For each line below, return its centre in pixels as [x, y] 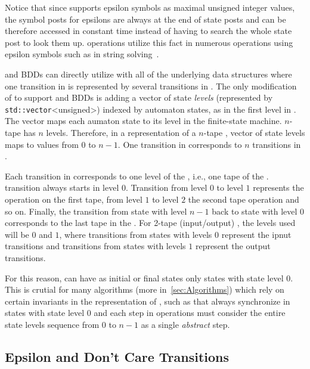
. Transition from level [167, 187]
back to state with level [255, 211]
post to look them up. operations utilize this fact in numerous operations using [149, 42]
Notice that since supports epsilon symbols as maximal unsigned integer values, [150, 7]
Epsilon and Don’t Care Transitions [117, 356]
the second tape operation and [244, 199]
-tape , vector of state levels [254, 132]
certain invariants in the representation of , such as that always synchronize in [148, 301]
